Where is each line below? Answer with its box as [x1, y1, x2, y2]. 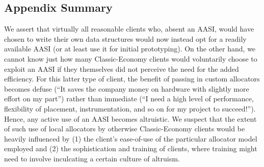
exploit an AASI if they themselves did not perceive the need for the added [4, 63, 239, 74]
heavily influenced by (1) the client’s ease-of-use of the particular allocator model [4, 133, 257, 144]
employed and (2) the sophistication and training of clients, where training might [4, 143, 257, 154]
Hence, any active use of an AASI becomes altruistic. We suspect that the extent [4, 113, 257, 124]
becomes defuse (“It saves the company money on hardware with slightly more [4, 83, 249, 94]
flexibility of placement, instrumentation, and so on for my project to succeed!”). [4, 103, 256, 114]
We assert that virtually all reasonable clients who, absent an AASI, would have [4, 23, 254, 34]
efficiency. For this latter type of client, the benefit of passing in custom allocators [4, 73, 260, 84]
